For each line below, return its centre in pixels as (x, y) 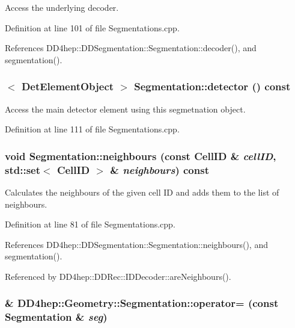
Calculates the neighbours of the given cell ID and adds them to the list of (142, 192)
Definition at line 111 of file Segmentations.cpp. (92, 129)
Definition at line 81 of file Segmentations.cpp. (90, 224)
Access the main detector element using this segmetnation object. (125, 109)
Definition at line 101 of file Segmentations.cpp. (92, 27)
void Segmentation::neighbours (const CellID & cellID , (141, 156)
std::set (23, 169)
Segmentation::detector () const (212, 86)
